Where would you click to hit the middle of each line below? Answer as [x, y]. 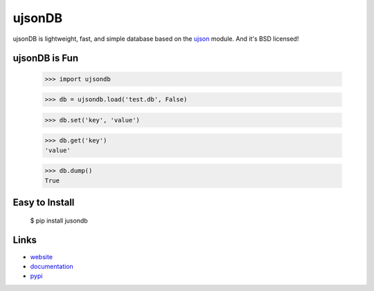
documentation [52, 266]
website [42, 256]
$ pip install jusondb [59, 220]
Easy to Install [44, 203]
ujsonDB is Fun [46, 58]
